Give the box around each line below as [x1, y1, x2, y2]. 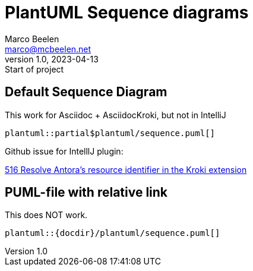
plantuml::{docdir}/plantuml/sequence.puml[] [5, 228, 220, 238]
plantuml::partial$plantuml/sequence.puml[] [5, 128, 216, 138]
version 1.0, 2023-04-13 [5, 53, 99, 64]
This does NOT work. [5, 210, 88, 220]
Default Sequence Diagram [5, 84, 167, 100]
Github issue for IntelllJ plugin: [5, 146, 124, 156]
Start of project [5, 64, 64, 74]
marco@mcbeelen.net [5, 43, 91, 54]
